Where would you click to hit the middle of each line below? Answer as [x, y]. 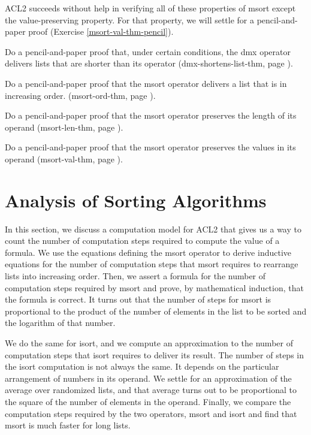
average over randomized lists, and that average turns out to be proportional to [151, 390]
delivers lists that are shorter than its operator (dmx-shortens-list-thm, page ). [149, 63]
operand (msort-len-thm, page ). [64, 127]
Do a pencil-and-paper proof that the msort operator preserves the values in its [150, 147]
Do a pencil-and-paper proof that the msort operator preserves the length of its [151, 115]
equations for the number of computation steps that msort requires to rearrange [152, 264]
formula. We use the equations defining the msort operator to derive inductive [148, 252]
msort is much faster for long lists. [68, 425]
